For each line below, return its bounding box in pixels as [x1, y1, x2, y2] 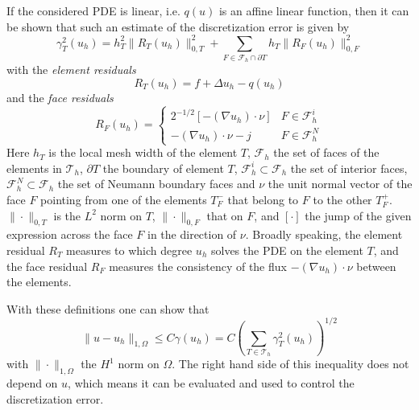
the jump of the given [305, 207, 412, 223]
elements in [6, 159, 62, 176]
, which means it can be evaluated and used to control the [68, 375, 355, 392]
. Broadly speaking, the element [245, 226, 403, 243]
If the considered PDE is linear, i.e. [6, 2, 180, 18]
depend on [6, 375, 58, 392]
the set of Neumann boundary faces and [57, 175, 255, 192]
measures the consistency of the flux [109, 257, 287, 274]
